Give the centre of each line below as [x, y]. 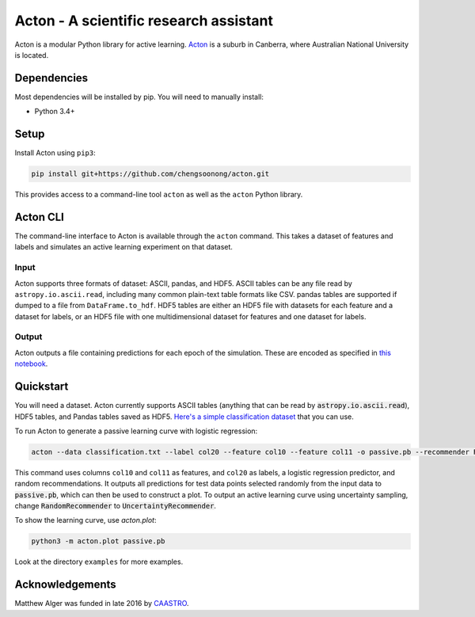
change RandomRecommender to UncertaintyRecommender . [116, 506]
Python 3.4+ [55, 112]
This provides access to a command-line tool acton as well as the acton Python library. [159, 195]
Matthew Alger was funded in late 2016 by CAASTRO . [102, 604]
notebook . [31, 364]
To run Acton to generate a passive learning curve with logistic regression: [136, 431]
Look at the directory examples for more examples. [99, 562]
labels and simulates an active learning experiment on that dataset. [124, 247]
